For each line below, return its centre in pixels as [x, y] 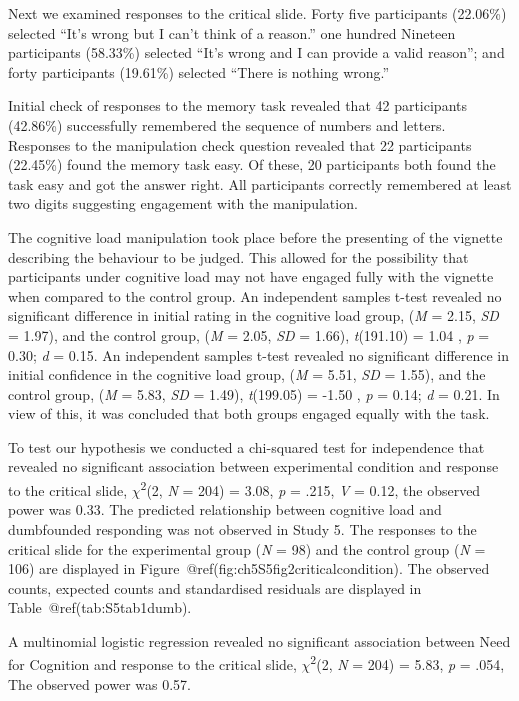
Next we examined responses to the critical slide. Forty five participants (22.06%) [257, 13]
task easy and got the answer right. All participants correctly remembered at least [260, 183]
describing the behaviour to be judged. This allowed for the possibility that [238, 256]
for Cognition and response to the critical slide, [152, 664]
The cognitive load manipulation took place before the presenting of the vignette [255, 236]
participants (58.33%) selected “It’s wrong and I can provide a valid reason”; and [256, 52]
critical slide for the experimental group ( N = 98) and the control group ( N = [247, 548]
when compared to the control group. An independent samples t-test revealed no [255, 295]
